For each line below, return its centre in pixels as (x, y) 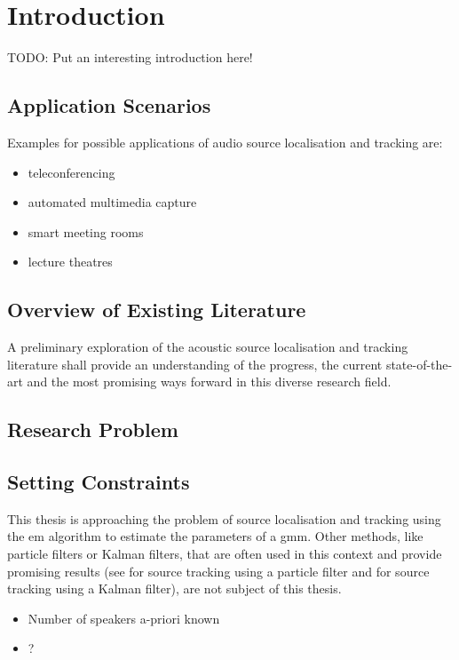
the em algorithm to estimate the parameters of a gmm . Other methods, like (215, 536)
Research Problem (93, 429)
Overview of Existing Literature (157, 310)
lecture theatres (70, 262)
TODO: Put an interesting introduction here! (130, 57)
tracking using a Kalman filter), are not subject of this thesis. (174, 588)
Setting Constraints (99, 482)
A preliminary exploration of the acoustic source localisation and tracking (208, 347)
